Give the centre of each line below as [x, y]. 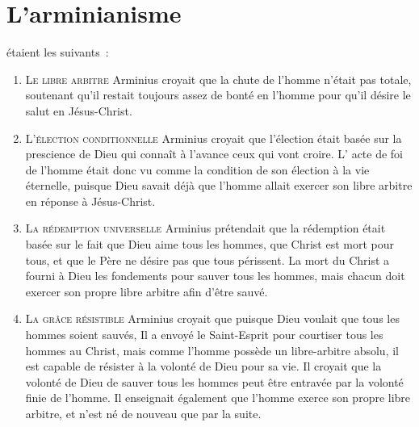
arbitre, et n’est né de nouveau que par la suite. [143, 413]
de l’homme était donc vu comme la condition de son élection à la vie [197, 169]
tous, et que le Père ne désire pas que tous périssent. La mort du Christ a [207, 260]
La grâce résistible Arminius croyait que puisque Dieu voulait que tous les [212, 318]
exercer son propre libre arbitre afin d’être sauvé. [147, 291]
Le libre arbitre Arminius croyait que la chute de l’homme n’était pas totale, [218, 79]
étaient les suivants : [58, 52]
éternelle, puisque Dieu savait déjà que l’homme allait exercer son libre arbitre [219, 185]
